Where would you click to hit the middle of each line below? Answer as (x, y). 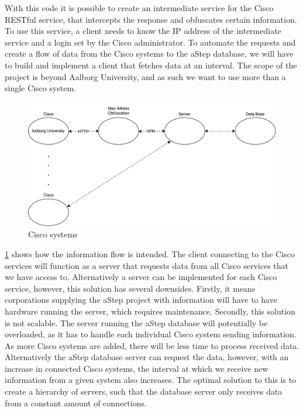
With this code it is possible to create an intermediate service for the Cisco (139, 8)
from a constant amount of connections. (76, 403)
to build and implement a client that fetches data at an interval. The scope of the (151, 65)
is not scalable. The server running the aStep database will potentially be (136, 322)
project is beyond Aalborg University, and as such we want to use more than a (145, 76)
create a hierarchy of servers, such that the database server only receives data (144, 391)
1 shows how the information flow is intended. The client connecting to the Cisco (150, 253)
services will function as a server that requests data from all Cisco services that (147, 265)
